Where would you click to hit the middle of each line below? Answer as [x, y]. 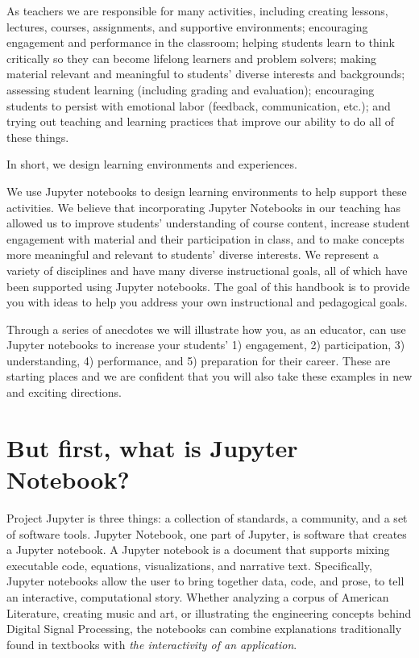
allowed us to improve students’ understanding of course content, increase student [208, 223]
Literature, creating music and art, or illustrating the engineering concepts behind [209, 612]
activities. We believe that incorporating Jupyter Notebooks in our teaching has [204, 207]
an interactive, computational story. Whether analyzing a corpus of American [198, 596]
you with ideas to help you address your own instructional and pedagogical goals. [207, 302]
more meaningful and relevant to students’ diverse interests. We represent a [193, 254]
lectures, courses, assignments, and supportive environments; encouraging [187, 26]
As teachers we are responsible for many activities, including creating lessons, [197, 10]
